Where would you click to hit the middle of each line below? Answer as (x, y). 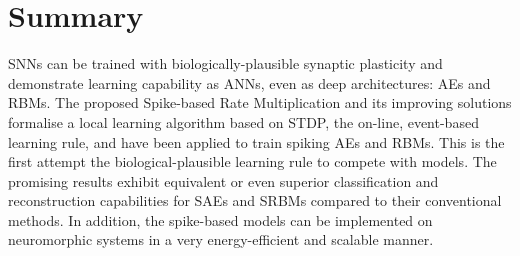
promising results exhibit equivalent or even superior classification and (223, 180)
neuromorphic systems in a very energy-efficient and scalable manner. (221, 239)
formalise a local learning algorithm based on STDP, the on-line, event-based (243, 121)
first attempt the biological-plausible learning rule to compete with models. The (252, 161)
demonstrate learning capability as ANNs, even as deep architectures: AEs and (249, 82)
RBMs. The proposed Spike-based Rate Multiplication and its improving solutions (260, 102)
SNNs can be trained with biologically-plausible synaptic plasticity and (225, 63)
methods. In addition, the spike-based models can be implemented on (220, 219)
